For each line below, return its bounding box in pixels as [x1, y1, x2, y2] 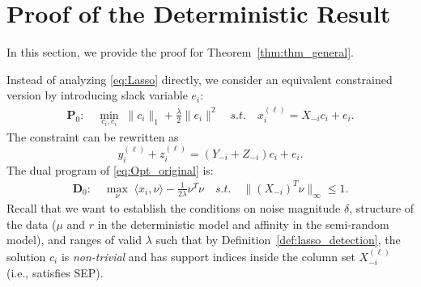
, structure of [349, 200, 415, 217]
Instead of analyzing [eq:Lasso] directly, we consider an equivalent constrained [6, 70, 393, 87]
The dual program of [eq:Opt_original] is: [6, 161, 214, 178]
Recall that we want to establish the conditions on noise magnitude [6, 200, 341, 217]
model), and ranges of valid [6, 231, 142, 248]
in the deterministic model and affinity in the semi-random [97, 215, 389, 232]
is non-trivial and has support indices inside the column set [61, 247, 355, 264]
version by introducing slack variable [6, 87, 188, 103]
